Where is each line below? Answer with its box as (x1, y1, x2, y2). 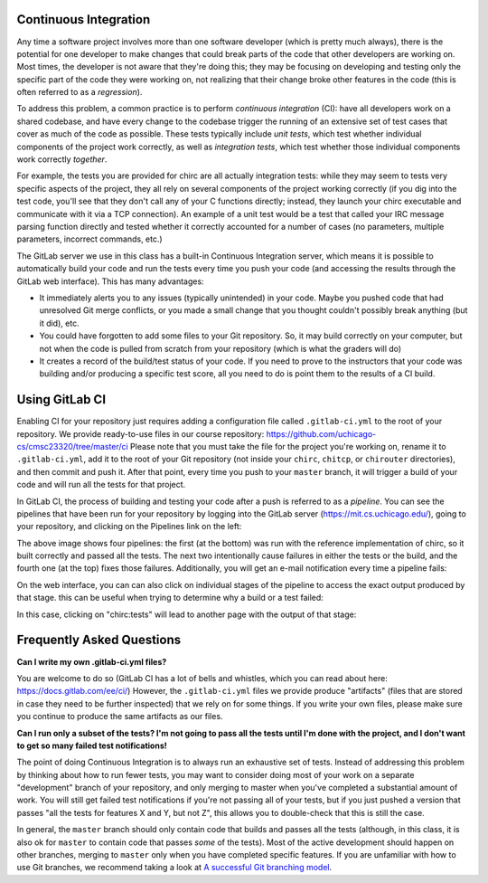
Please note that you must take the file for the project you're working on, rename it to (129, 441, 446, 451)
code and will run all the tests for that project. (16, 479, 186, 490)
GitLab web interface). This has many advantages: (16, 276, 204, 287)
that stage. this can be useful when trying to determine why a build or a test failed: (16, 593, 324, 603)
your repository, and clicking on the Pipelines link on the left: (16, 521, 242, 532)
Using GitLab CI (16, 392, 107, 407)
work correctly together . (16, 154, 108, 165)
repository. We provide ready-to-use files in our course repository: (16, 428, 265, 439)
